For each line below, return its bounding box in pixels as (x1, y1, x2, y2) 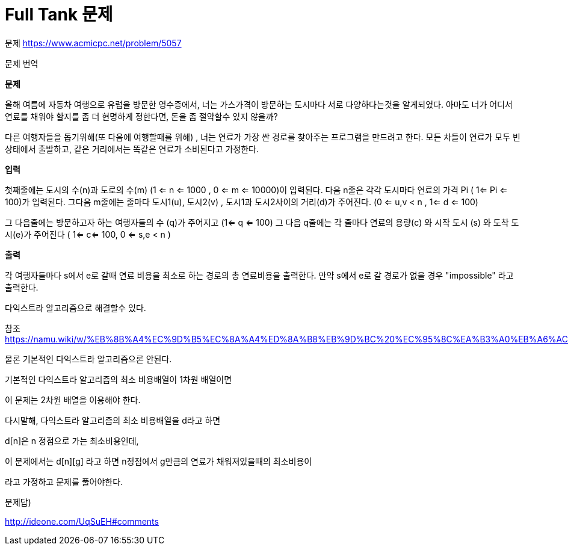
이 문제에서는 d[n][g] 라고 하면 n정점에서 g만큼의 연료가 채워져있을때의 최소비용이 (5, 456, 312, 466)
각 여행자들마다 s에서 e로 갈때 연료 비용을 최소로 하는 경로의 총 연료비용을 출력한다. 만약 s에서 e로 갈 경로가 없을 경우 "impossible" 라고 (5, 270, 514, 280)
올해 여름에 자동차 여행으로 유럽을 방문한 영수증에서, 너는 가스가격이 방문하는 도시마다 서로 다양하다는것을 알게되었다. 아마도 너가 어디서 (5, 99, 513, 110)
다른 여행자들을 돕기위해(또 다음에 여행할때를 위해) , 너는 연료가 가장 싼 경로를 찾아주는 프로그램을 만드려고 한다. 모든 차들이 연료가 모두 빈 (5, 131, 520, 142)
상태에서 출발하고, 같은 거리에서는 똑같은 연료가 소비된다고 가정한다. (5, 143, 259, 154)
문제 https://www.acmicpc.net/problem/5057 (5, 37, 182, 48)
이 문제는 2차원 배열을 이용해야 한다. (5, 394, 141, 405)
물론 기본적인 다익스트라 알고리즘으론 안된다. (5, 353, 172, 364)
